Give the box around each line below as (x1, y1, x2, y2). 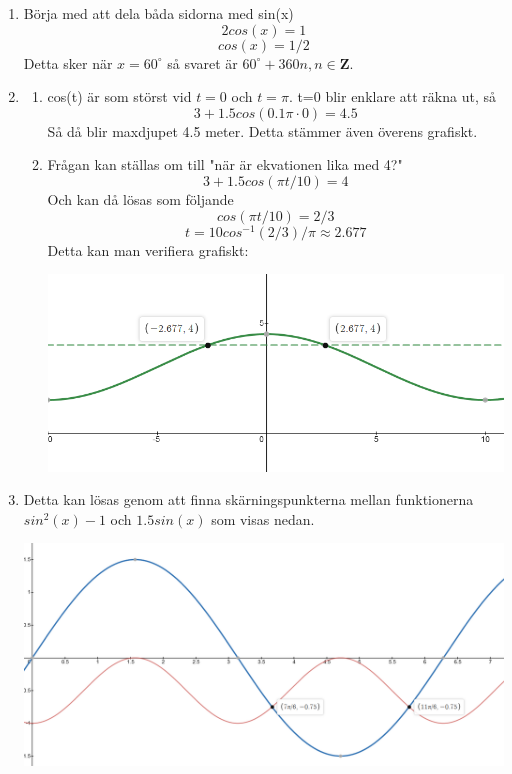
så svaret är (167, 52, 238, 73)
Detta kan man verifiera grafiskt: (47, 239, 249, 260)
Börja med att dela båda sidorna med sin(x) (23, 3, 294, 23)
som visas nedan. (211, 508, 315, 529)
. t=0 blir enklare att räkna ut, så (288, 86, 496, 107)
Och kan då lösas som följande (47, 188, 234, 209)
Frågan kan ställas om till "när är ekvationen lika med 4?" (47, 154, 403, 175)
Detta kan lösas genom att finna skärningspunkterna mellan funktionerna (23, 489, 474, 510)
